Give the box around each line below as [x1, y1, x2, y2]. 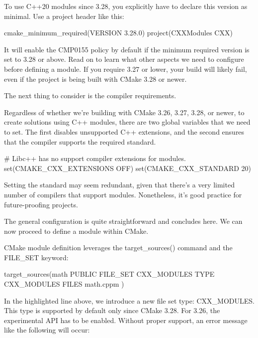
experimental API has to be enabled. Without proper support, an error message [4, 315, 248, 325]
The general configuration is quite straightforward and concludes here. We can [4, 216, 243, 226]
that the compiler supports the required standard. [4, 136, 156, 147]
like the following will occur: [4, 325, 90, 335]
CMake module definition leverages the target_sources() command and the [4, 242, 233, 253]
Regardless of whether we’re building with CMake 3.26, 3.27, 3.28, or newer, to [4, 107, 245, 117]
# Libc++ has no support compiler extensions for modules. [4, 153, 186, 164]
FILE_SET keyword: [4, 252, 69, 262]
